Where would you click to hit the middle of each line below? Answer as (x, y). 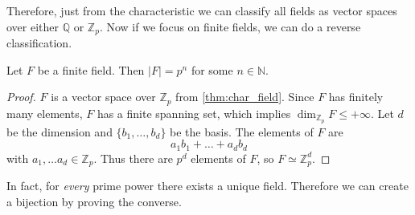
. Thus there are (133, 158)
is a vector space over (103, 97)
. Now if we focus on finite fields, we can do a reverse (230, 26)
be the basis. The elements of (242, 131)
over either (33, 26)
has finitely (356, 97)
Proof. (21, 97)
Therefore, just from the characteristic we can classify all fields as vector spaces (202, 10)
